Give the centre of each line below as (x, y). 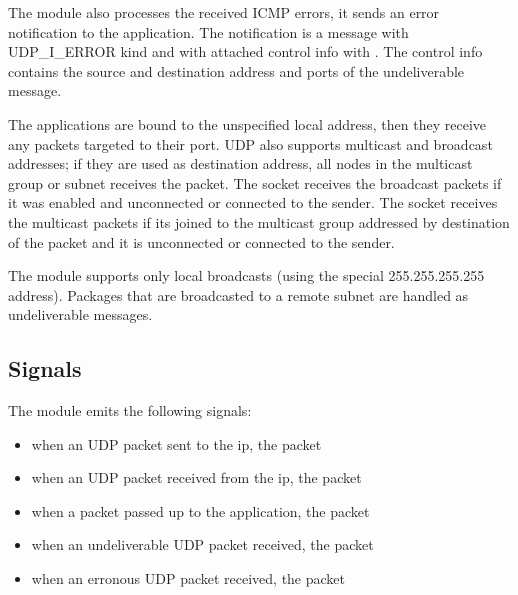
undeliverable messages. (80, 314)
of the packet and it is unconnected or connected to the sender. (201, 241)
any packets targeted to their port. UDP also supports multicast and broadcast (250, 143)
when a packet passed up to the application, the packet (200, 510)
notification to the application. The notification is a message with (208, 31)
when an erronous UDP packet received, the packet (188, 578)
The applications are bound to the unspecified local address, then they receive (247, 123)
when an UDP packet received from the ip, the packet (196, 477)
